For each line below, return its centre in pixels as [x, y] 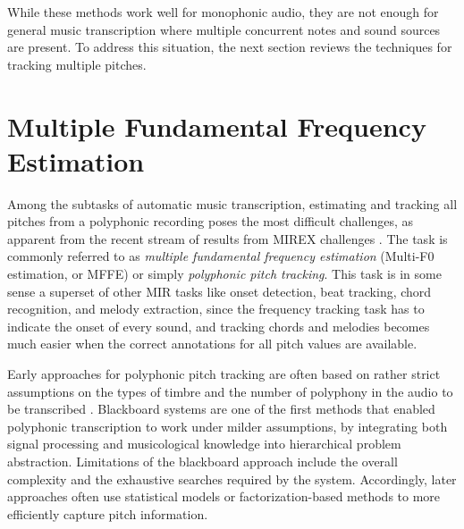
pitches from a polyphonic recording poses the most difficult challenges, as [211, 221]
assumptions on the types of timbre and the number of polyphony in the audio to [230, 391]
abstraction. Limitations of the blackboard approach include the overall [202, 461]
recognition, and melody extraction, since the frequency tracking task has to [216, 309]
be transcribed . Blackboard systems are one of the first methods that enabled [221, 409]
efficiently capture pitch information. [108, 513]
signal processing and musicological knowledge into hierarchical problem [204, 444]
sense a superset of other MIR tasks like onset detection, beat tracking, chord [219, 291]
